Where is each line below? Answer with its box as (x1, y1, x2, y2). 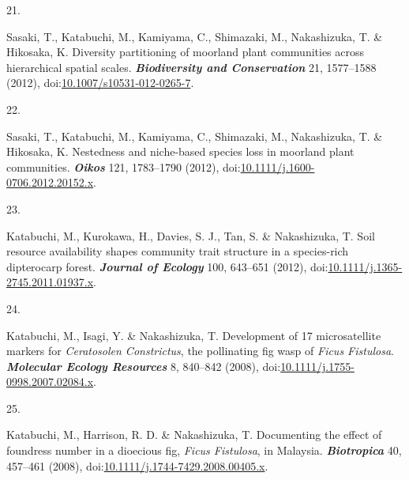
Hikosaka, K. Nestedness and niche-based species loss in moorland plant (6, 143, 355, 160)
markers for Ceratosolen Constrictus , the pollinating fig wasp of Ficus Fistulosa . (6, 342, 394, 359)
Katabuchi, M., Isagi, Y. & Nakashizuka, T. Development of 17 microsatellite (6, 327, 381, 343)
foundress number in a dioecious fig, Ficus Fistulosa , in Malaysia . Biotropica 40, (6, 442, 402, 459)
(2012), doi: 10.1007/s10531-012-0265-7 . (6, 74, 194, 91)
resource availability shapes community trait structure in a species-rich (6, 243, 349, 259)
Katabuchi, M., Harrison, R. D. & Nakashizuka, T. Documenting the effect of (6, 426, 382, 443)
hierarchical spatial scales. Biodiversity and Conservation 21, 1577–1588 (6, 59, 377, 75)
